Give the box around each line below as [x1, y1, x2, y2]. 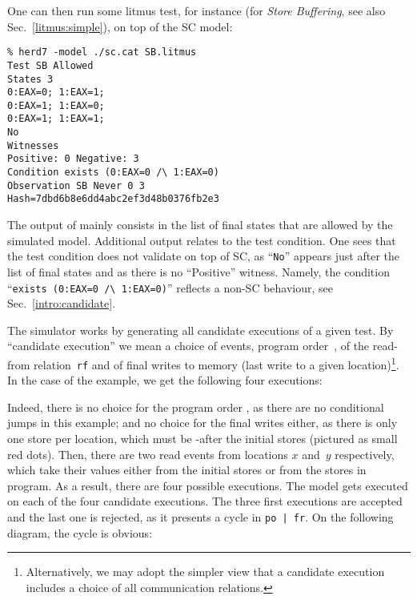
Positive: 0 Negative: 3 [7, 153, 139, 165]
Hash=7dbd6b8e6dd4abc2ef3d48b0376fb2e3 [7, 193, 219, 205]
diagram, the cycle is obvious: [7, 524, 153, 541]
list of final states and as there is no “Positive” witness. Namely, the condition [7, 263, 390, 280]
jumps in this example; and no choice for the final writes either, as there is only [7, 414, 398, 431]
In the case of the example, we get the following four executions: [7, 372, 323, 389]
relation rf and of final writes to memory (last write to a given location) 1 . [34, 353, 399, 372]
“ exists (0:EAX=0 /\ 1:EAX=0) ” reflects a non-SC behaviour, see [7, 279, 334, 296]
